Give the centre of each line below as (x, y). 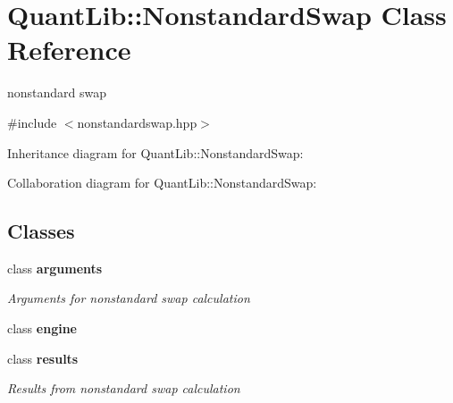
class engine (42, 328)
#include (32, 122)
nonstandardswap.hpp (137, 122)
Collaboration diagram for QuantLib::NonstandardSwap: (162, 183)
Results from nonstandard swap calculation (124, 388)
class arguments (55, 268)
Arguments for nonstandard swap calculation (129, 298)
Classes (41, 231)
